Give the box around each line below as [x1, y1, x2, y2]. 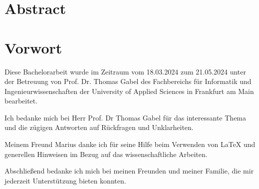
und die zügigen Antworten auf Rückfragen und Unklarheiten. [4, 122, 194, 132]
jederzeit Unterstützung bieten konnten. [4, 175, 126, 185]
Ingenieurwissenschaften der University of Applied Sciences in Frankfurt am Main [4, 85, 254, 96]
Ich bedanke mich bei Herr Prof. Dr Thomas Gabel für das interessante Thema [4, 112, 247, 122]
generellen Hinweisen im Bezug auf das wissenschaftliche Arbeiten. [4, 148, 208, 159]
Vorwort [4, 37, 62, 57]
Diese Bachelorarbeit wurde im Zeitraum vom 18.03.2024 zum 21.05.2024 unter [4, 66, 247, 76]
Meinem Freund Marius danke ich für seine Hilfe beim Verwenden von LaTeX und [4, 139, 256, 149]
